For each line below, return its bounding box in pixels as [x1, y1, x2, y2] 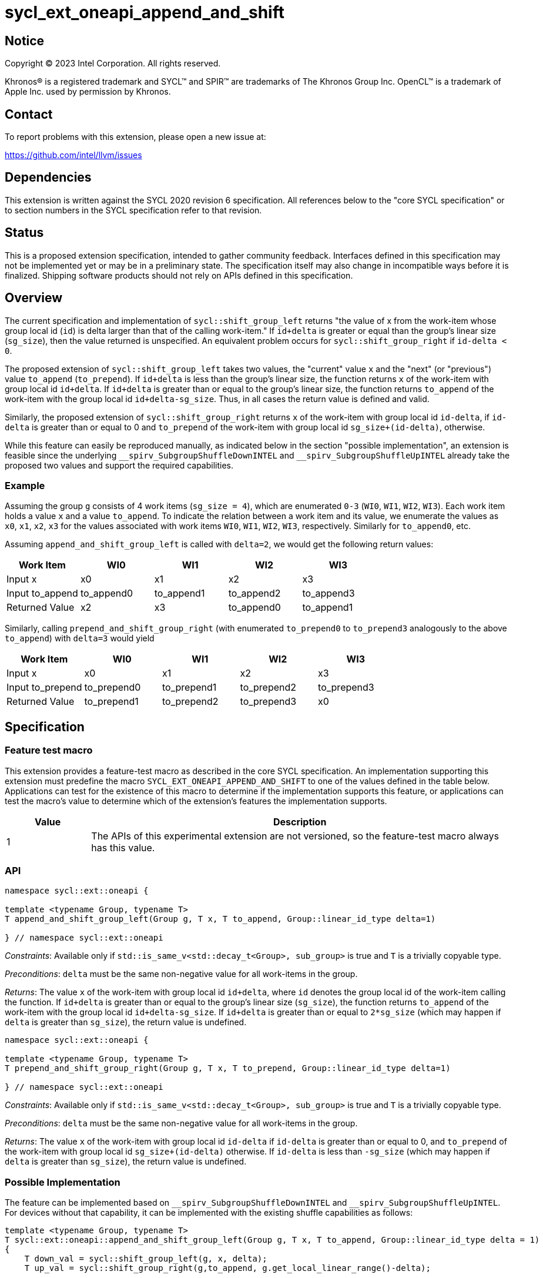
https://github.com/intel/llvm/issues [5, 150, 142, 160]
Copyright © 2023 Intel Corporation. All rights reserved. [5, 58, 221, 69]
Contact [5, 106, 53, 122]
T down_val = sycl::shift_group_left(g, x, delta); [24, 1254, 267, 1264]
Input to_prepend [6, 681, 82, 694]
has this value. [91, 841, 155, 854]
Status [5, 225, 44, 240]
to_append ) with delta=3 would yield [5, 633, 155, 644]
